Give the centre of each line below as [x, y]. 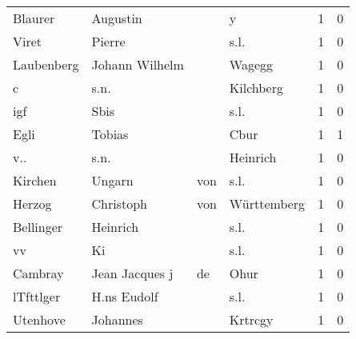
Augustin [117, 18]
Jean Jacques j [132, 273]
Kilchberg [256, 88]
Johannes [117, 319]
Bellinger [38, 227]
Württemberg [267, 203]
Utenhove [39, 319]
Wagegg [251, 64]
